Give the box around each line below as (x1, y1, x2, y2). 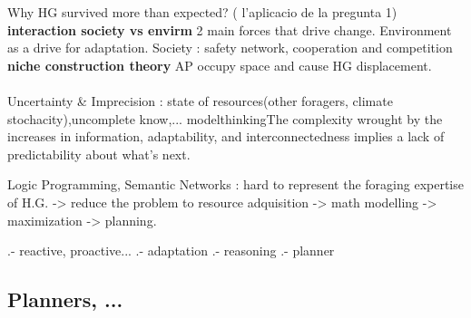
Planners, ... (7, 285, 123, 313)
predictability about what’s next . (7, 144, 191, 163)
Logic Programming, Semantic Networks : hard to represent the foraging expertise (7, 175, 464, 194)
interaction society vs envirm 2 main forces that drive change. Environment (7, 20, 452, 39)
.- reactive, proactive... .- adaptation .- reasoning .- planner (7, 241, 335, 260)
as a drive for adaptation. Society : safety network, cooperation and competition (7, 38, 453, 57)
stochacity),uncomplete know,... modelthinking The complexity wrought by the (7, 109, 443, 128)
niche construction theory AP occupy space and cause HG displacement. (7, 55, 432, 74)
